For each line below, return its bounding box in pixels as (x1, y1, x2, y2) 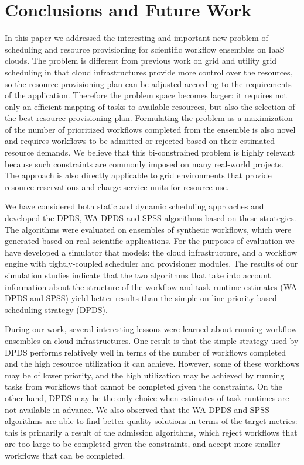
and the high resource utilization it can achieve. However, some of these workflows (5, 357, 299, 370)
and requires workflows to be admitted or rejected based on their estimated (5, 135, 275, 147)
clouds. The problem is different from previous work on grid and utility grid (5, 54, 277, 67)
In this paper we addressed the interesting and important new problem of (5, 32, 268, 44)
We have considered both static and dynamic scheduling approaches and (5, 200, 264, 212)
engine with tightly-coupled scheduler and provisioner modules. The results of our (5, 257, 298, 270)
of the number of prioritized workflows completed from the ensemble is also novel (5, 123, 296, 135)
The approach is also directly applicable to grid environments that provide (5, 169, 272, 181)
